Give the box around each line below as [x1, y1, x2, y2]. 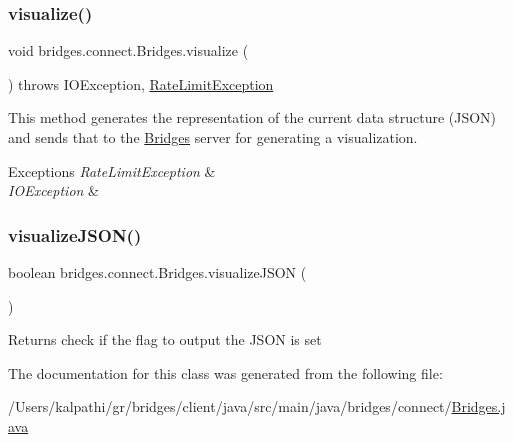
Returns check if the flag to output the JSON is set [8, 329, 322, 350]
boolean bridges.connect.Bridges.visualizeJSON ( [8, 262, 307, 282]
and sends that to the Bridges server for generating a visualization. [8, 127, 418, 147]
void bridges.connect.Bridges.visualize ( [8, 40, 249, 61]
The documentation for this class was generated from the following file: [8, 362, 443, 383]
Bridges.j [451, 396, 506, 417]
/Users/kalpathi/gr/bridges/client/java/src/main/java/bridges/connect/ [8, 396, 452, 417]
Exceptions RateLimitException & [8, 160, 216, 181]
